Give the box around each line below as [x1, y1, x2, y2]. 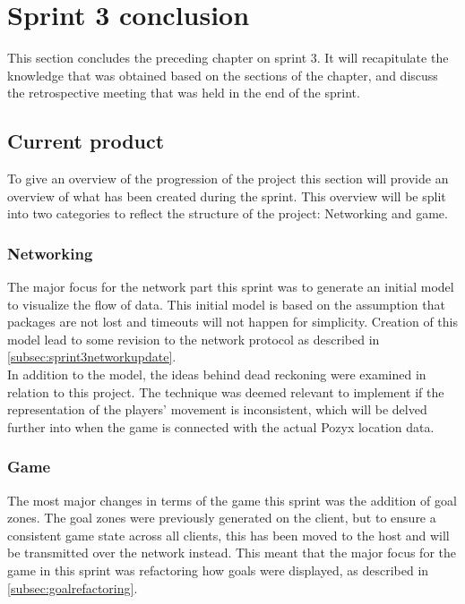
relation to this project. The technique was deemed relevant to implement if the [7, 382, 444, 401]
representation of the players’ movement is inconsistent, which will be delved [7, 400, 427, 419]
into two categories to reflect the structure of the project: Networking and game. [7, 204, 448, 223]
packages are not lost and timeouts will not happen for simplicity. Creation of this [7, 312, 458, 331]
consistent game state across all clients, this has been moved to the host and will [7, 525, 450, 544]
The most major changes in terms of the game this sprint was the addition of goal [7, 490, 457, 509]
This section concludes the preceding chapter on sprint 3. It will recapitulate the [7, 48, 449, 67]
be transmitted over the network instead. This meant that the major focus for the [7, 543, 456, 562]
